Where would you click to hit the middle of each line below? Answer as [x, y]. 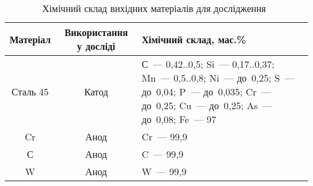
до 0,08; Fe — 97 [179, 119]
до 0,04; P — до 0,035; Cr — [206, 91]
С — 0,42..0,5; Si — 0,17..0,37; [208, 64]
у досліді [96, 46]
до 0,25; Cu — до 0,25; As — [207, 105]
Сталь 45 [30, 91]
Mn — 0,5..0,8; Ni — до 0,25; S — [218, 78]
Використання [96, 32]
